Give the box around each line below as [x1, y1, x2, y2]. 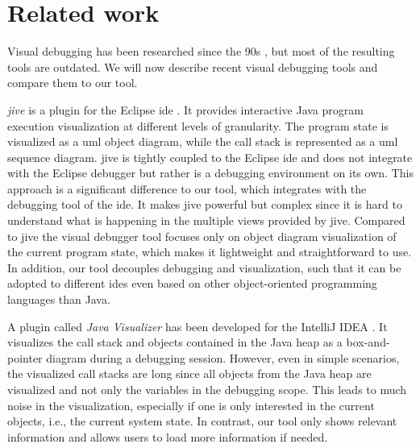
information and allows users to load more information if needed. [7, 428, 328, 445]
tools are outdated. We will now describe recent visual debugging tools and [7, 58, 378, 75]
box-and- [346, 334, 390, 351]
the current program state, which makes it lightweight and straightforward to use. [7, 243, 412, 260]
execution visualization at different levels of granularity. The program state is [7, 117, 389, 134]
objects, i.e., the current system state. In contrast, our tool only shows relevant [7, 413, 397, 429]
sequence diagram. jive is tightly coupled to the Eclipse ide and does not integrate [7, 148, 413, 165]
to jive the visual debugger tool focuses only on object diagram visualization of [7, 227, 397, 244]
